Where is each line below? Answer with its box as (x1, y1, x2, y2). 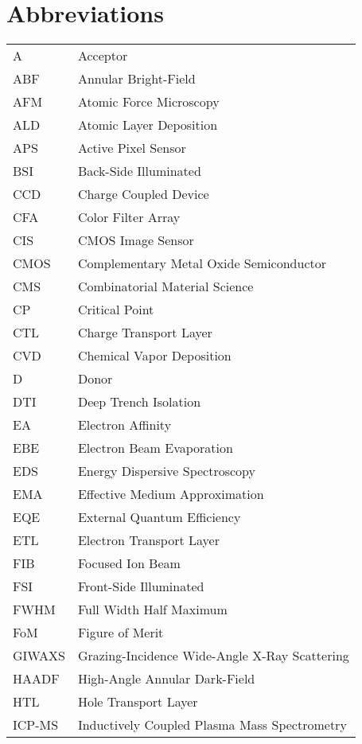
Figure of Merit (77, 623, 164, 642)
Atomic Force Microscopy (77, 92, 220, 111)
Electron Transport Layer (77, 531, 220, 550)
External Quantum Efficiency (77, 508, 241, 527)
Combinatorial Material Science (77, 277, 254, 296)
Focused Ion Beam (77, 554, 181, 573)
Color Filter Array (77, 208, 181, 227)
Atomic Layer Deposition (77, 115, 218, 134)
